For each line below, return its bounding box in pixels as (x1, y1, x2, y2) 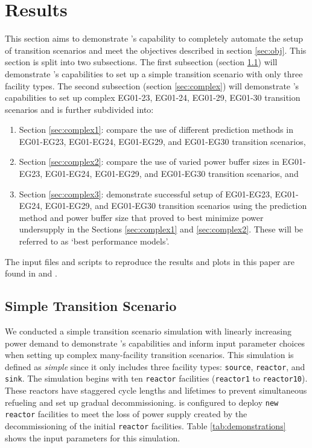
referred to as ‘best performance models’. (19, 235, 170, 248)
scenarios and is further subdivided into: (5, 103, 154, 115)
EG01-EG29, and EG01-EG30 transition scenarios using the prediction (45, 199, 307, 212)
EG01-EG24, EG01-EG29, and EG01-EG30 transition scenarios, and (45, 167, 299, 180)
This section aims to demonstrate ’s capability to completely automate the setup (5, 32, 303, 45)
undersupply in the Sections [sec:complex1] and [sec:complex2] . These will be (19, 223, 304, 235)
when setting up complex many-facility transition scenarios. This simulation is (5, 348, 294, 361)
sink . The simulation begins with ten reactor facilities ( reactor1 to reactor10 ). (5, 372, 308, 385)
